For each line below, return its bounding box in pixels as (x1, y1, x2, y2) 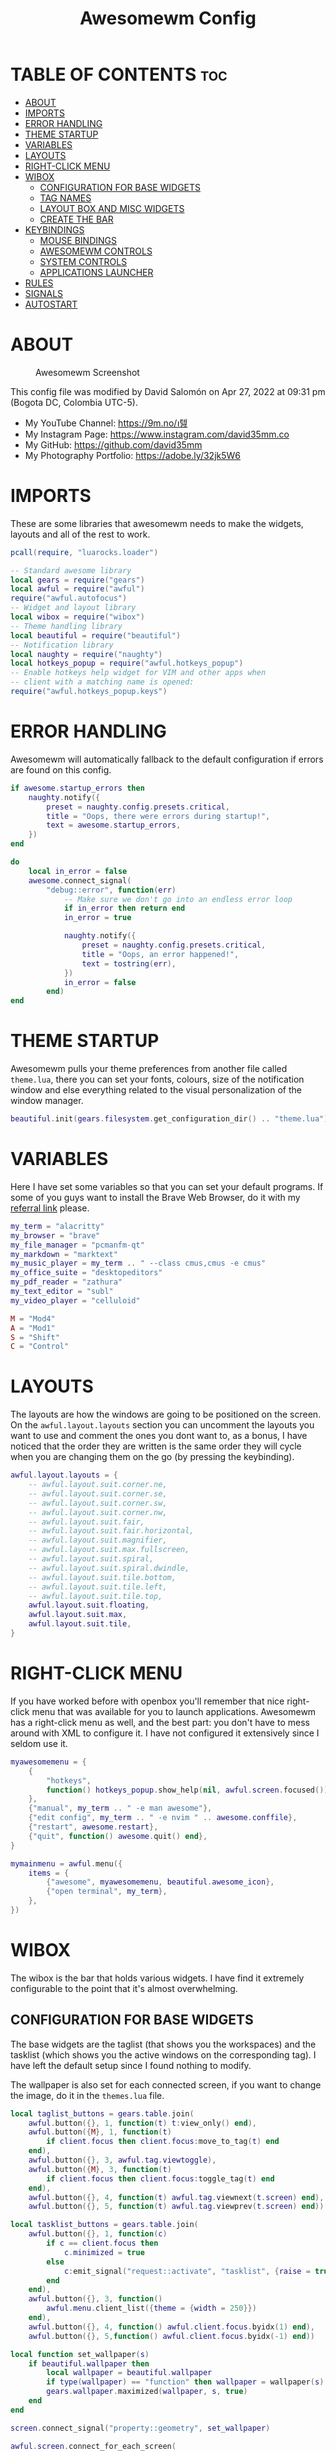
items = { (28, 1868, 70, 1878)
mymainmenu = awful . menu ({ (10, 1858, 123, 1869)
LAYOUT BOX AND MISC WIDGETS (39, 202, 185, 214)
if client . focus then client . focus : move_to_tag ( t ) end (46, 2137, 280, 2147)
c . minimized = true (63, 2247, 145, 2257)
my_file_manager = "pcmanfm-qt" (10, 1240, 145, 1250)
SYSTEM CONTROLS (39, 255, 128, 267)
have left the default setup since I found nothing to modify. (10, 2059, 252, 2071)
